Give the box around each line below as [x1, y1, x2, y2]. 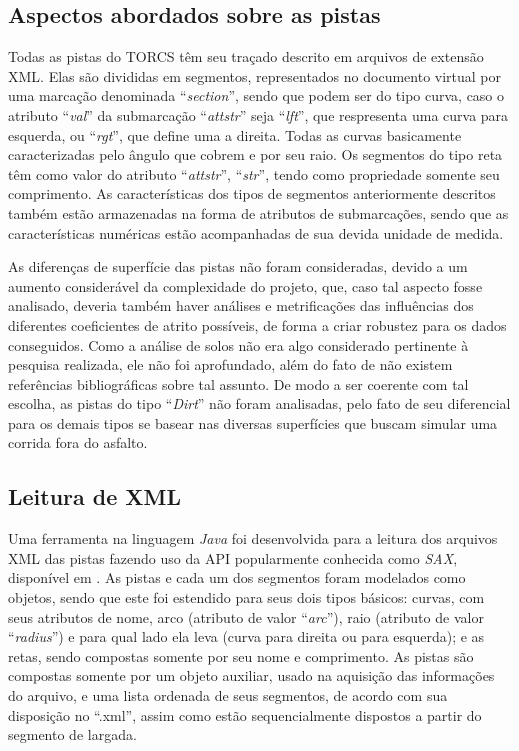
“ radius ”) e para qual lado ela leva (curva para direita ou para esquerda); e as [8, 626, 485, 647]
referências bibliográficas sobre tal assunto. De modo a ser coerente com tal [8, 373, 469, 394]
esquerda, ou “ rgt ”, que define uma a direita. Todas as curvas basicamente [8, 124, 462, 145]
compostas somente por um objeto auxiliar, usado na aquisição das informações [8, 665, 495, 686]
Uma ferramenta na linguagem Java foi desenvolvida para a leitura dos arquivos [8, 528, 498, 549]
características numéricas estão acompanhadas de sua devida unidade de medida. [8, 222, 504, 243]
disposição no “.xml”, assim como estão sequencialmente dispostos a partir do [8, 704, 482, 725]
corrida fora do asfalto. [8, 432, 148, 453]
